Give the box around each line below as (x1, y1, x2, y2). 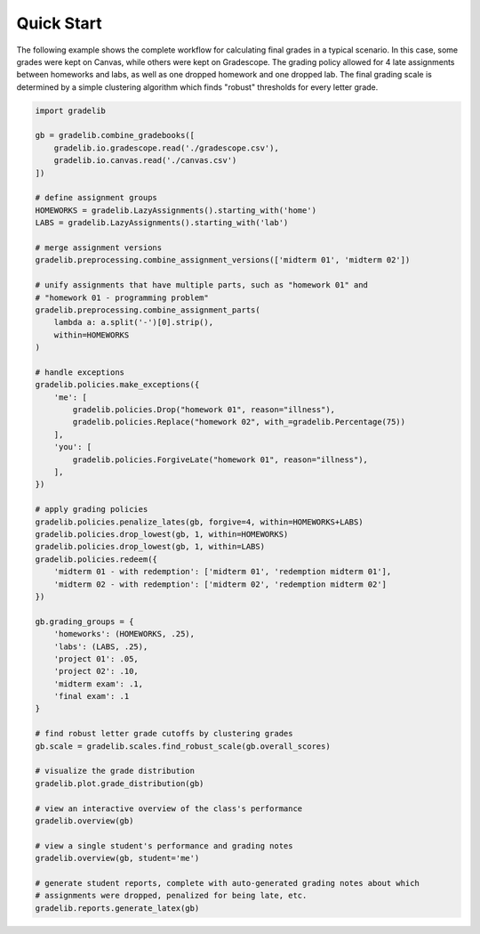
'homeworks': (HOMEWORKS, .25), (53, 629, 196, 639)
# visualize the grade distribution (35, 766, 196, 776)
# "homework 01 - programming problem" (35, 292, 209, 303)
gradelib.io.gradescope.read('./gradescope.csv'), (53, 142, 279, 153)
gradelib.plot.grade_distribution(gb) (35, 778, 204, 788)
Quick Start (16, 13, 102, 33)
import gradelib (35, 105, 107, 116)
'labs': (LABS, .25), (53, 641, 148, 652)
